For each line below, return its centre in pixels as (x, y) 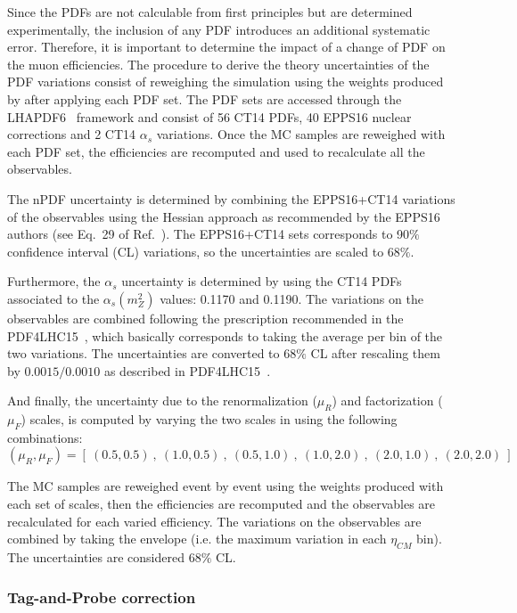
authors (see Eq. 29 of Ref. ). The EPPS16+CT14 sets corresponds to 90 (209, 234)
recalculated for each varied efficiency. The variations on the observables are (214, 521)
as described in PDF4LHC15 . (187, 370)
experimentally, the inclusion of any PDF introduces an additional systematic (219, 29)
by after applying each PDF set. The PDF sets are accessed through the (205, 98)
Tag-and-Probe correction (102, 597)
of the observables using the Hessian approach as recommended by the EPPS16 (224, 216)
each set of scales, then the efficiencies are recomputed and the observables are (222, 504)
